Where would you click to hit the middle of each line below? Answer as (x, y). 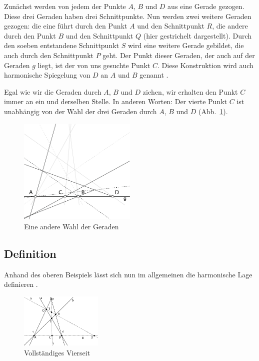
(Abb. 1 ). (213, 111)
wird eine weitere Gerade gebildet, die (186, 45)
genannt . (154, 75)
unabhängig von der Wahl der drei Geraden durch (80, 111)
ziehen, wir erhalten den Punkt (190, 91)
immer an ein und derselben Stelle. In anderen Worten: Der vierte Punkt (116, 101)
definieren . (21, 284)
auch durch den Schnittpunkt (49, 55)
